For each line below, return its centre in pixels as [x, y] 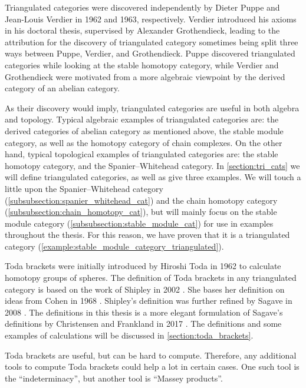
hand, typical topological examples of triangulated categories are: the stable [142, 154]
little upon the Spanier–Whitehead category [84, 188]
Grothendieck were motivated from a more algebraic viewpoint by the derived [145, 76]
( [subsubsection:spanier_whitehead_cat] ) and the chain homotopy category [141, 200]
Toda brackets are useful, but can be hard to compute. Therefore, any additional [151, 355]
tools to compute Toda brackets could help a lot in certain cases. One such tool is [152, 367]
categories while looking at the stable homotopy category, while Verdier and [142, 64]
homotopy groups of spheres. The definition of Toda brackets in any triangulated [151, 278]
